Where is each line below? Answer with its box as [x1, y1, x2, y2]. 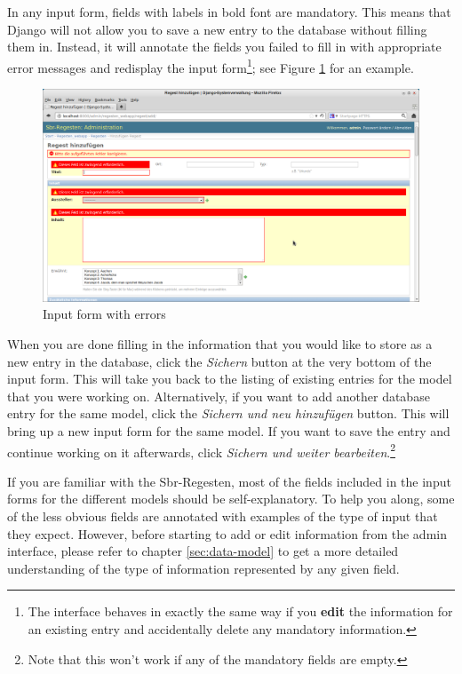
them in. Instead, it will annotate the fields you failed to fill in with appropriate [7, 37, 442, 56]
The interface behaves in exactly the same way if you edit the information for [28, 602, 453, 621]
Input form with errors [43, 305, 166, 323]
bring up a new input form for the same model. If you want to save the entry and [7, 421, 450, 440]
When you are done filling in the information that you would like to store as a [7, 334, 433, 353]
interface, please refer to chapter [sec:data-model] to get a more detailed [7, 542, 399, 560]
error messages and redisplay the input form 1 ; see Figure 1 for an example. [7, 55, 414, 76]
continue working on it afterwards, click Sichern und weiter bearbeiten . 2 [7, 440, 396, 461]
